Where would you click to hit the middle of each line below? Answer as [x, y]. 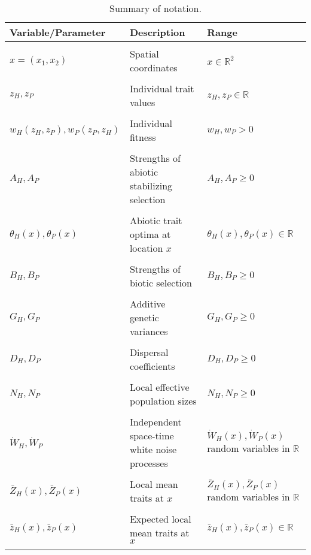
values [142, 102]
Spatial [144, 54]
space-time [152, 435]
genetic [144, 317]
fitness [143, 137]
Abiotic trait [156, 220]
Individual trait [162, 88]
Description [157, 32]
